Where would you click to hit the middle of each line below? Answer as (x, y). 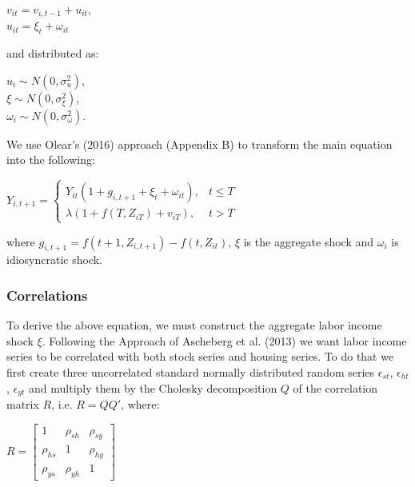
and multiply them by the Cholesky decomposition (153, 387)
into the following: (51, 160)
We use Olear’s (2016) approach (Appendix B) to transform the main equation (200, 144)
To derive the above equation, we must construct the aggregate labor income (194, 325)
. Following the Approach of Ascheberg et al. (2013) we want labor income (224, 340)
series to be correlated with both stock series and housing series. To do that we (200, 356)
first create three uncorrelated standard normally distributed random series (191, 371)
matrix (23, 404)
